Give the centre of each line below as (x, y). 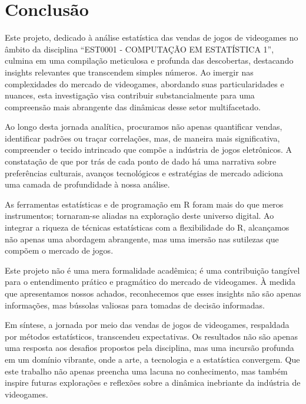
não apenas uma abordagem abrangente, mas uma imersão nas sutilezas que (142, 239)
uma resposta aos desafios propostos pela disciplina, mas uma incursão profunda (149, 348)
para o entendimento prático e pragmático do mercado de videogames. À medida (150, 282)
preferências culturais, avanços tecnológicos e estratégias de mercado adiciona (144, 173)
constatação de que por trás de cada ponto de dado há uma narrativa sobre (141, 161)
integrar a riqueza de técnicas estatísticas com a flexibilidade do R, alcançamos (147, 227)
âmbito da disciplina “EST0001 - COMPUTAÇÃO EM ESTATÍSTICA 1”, (139, 49)
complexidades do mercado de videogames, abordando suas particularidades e (144, 83)
